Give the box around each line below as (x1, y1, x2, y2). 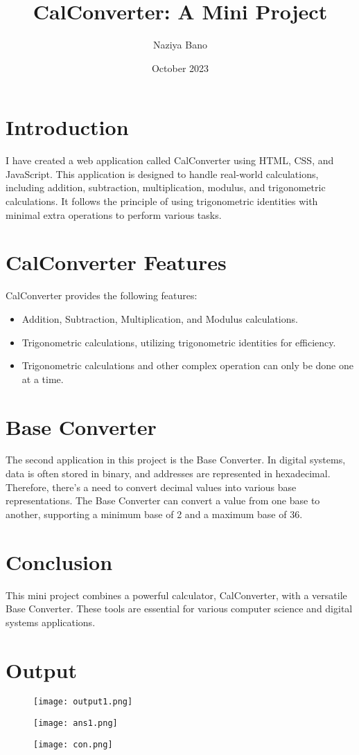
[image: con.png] (33, 739, 113, 749)
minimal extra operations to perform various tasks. (6, 207, 222, 222)
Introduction (6, 113, 129, 141)
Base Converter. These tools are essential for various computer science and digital (6, 601, 353, 616)
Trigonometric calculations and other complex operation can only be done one (21, 358, 353, 373)
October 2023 (151, 60, 209, 75)
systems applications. (6, 614, 96, 629)
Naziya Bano (153, 37, 207, 52)
